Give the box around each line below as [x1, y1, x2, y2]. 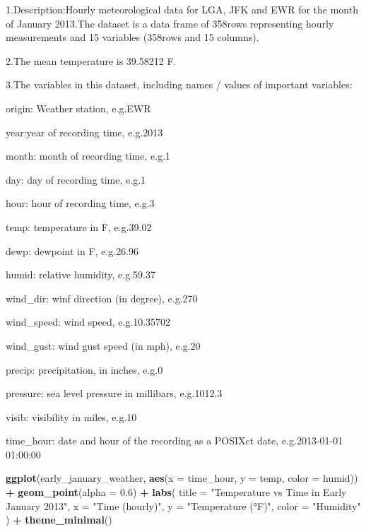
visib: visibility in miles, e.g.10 [6, 409, 137, 424]
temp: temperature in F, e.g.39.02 [6, 219, 152, 234]
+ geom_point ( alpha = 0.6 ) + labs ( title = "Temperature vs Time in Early [6, 485, 347, 500]
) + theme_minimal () [6, 512, 112, 527]
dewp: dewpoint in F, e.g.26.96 [6, 243, 139, 258]
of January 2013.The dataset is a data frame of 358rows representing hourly [6, 16, 334, 30]
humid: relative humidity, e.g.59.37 [6, 267, 156, 282]
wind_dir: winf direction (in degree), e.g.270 [6, 290, 198, 305]
